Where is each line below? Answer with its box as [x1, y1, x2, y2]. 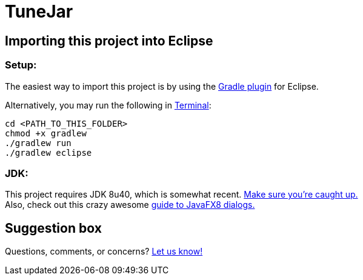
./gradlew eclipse [5, 147, 92, 158]
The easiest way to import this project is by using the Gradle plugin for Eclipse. [5, 81, 319, 92]
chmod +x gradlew [5, 128, 87, 138]
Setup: [5, 59, 37, 72]
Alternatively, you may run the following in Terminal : [5, 99, 211, 110]
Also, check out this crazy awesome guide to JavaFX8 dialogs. [5, 199, 255, 210]
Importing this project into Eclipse [5, 33, 213, 48]
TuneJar [5, 1, 73, 22]
